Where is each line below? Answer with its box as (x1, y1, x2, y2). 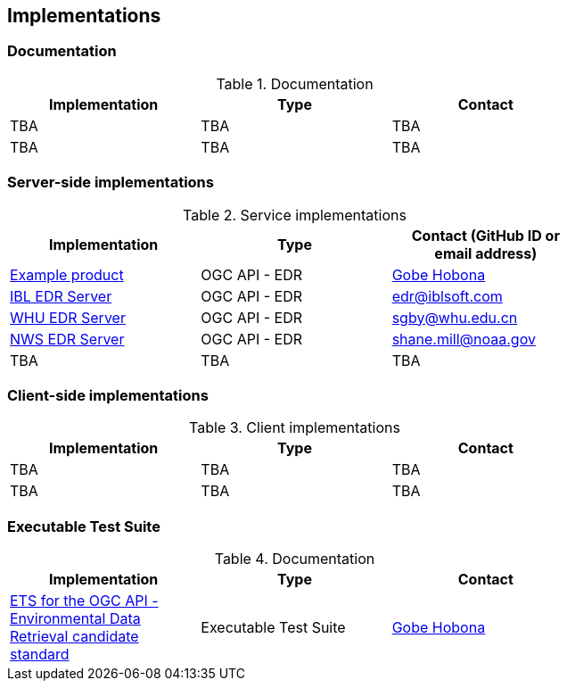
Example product (10, 265, 124, 284)
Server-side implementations (7, 173, 214, 192)
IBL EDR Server (10, 286, 112, 305)
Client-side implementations (7, 385, 209, 404)
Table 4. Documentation (214, 550, 375, 568)
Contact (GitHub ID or (411, 226, 560, 245)
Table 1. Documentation (216, 74, 374, 93)
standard (10, 645, 70, 664)
